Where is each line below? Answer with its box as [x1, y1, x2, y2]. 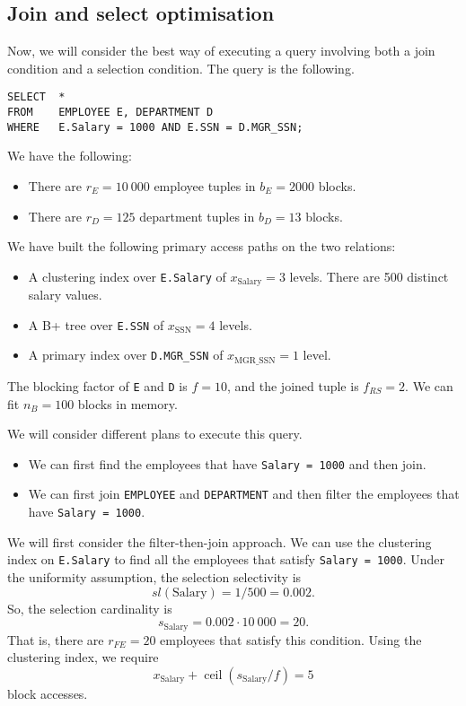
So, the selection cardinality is [7, 598, 172, 617]
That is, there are [7, 630, 104, 649]
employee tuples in [154, 176, 256, 195]
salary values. [28, 285, 102, 304]
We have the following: [7, 146, 132, 165]
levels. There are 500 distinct [289, 266, 449, 285]
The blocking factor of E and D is [7, 376, 188, 395]
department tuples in [139, 206, 255, 225]
